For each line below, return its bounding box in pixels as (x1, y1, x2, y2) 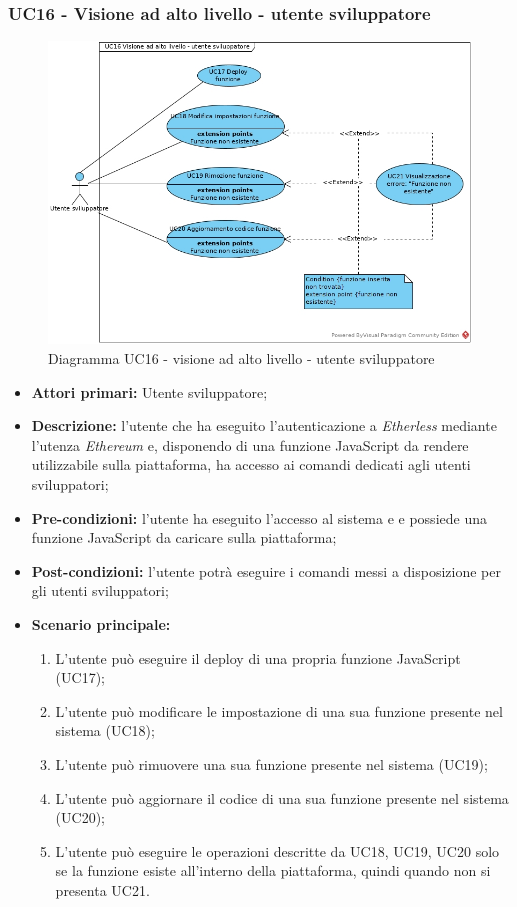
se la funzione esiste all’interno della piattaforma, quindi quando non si (55, 860, 491, 881)
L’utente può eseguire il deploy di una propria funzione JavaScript (55, 647, 461, 668)
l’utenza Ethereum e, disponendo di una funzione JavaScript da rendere (31, 434, 469, 455)
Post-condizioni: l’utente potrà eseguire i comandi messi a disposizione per (31, 560, 501, 581)
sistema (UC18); (55, 720, 155, 741)
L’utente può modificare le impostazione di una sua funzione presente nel (55, 700, 503, 721)
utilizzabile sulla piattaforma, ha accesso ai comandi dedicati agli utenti (31, 454, 471, 475)
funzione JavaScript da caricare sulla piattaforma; (31, 527, 337, 548)
